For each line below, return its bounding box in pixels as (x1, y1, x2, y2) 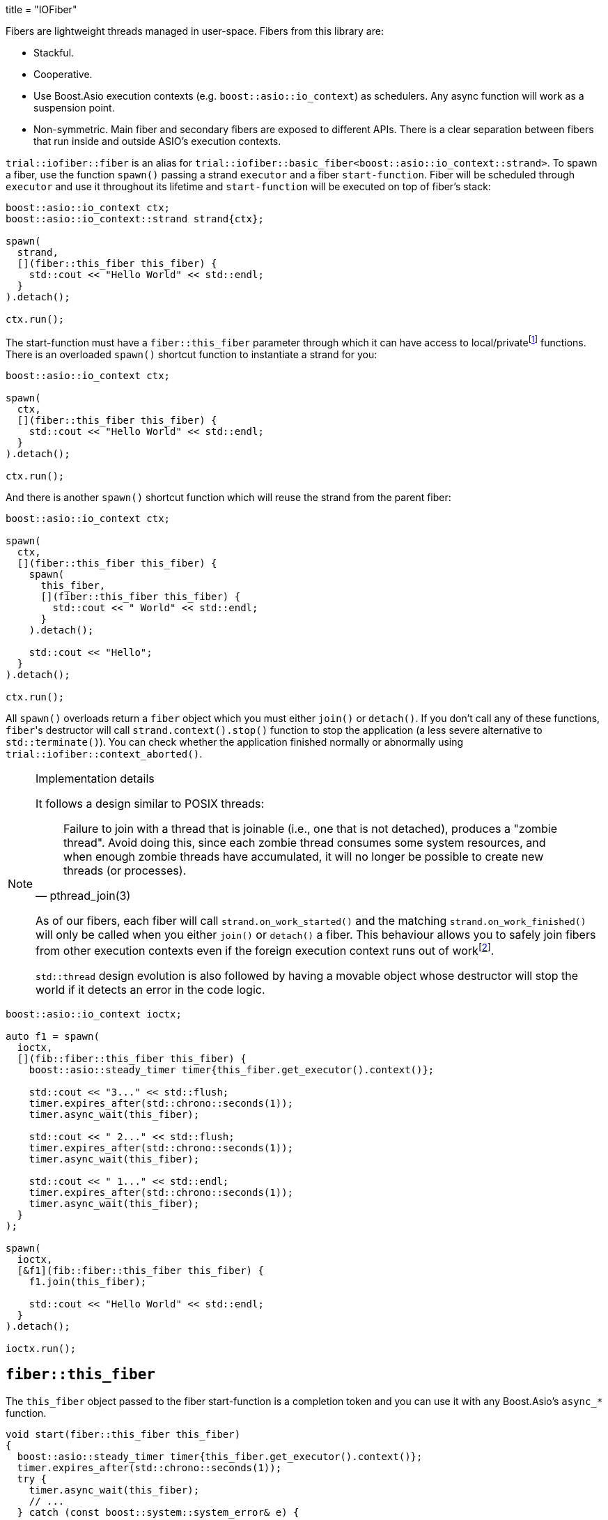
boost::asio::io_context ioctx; (6, 1008, 182, 1020)
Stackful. (33, 47, 75, 59)
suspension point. (33, 102, 115, 114)
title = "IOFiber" (6, 3, 77, 15)
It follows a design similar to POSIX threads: (36, 796, 265, 811)
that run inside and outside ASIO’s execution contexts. (33, 135, 281, 147)
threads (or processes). (63, 863, 187, 877)
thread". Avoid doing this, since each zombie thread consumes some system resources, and (63, 835, 546, 850)
